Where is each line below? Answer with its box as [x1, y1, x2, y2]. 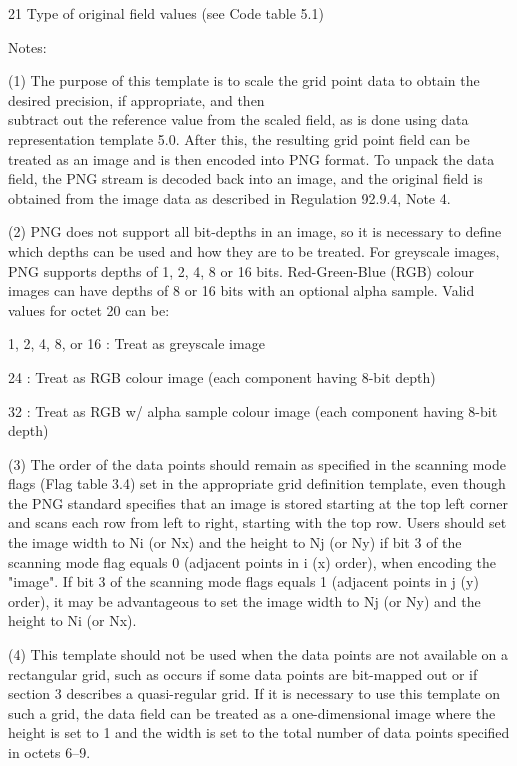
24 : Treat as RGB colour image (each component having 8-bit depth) [8, 366, 436, 387]
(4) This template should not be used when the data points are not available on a [8, 644, 509, 665]
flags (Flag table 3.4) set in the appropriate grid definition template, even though [8, 473, 506, 494]
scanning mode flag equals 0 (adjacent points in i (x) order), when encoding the [8, 551, 496, 572]
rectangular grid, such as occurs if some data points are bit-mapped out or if [8, 663, 478, 684]
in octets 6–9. [8, 742, 91, 762]
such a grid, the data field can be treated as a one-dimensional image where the [8, 702, 496, 723]
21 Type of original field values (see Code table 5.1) [8, 3, 324, 23]
